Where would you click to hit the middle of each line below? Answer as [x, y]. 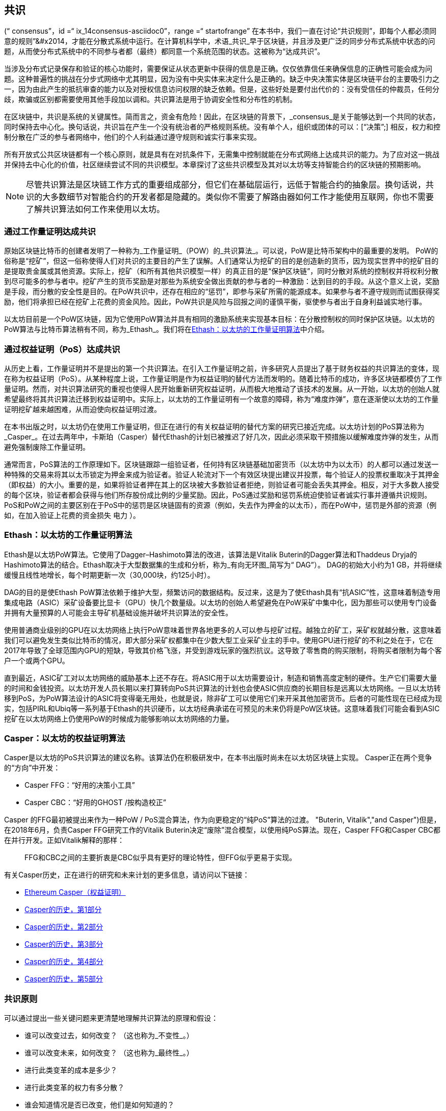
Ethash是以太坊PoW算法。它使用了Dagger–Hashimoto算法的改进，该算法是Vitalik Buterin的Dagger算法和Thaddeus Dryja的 [211, 554]
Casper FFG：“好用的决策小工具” [80, 785]
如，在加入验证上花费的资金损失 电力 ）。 [72, 515]
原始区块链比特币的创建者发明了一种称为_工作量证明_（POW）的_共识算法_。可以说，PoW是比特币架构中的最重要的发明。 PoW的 [221, 251]
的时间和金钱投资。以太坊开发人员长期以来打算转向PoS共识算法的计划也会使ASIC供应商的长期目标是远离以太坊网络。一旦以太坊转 [222, 688]
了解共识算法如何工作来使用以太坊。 [96, 209]
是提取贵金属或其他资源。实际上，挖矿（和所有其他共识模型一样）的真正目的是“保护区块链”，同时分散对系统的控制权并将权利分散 [221, 271]
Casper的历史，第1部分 [63, 910]
